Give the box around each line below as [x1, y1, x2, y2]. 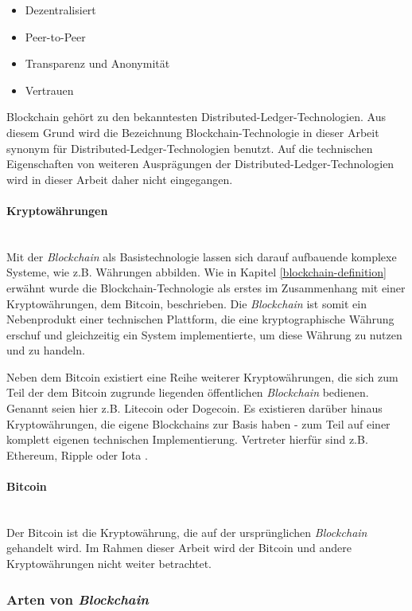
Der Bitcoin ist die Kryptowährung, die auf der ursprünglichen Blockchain [6, 523, 367, 540]
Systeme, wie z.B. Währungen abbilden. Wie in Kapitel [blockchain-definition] [6, 264, 387, 280]
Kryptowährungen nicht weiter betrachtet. [6, 555, 212, 572]
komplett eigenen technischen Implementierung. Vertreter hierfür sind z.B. [6, 431, 368, 448]
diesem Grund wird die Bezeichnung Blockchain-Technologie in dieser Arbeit [6, 123, 379, 140]
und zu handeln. [6, 342, 85, 358]
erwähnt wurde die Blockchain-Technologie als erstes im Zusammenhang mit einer [6, 279, 406, 296]
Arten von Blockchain [6, 589, 149, 609]
